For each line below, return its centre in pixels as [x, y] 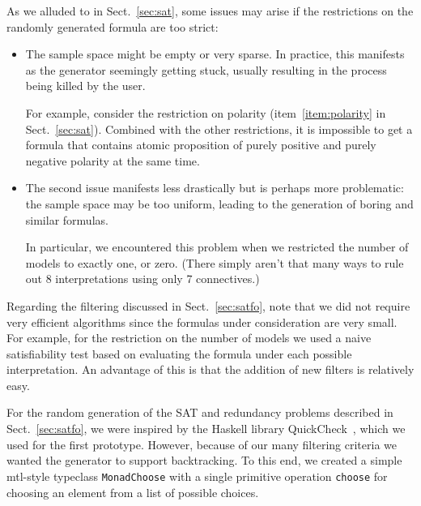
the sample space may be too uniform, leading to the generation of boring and [219, 203]
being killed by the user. [85, 86]
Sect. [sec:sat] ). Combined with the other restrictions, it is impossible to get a [219, 129]
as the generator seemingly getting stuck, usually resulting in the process [206, 69]
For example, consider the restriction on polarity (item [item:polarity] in [206, 112]
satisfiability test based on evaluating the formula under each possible [179, 353]
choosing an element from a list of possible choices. [133, 492]
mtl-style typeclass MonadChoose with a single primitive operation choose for [197, 476]
